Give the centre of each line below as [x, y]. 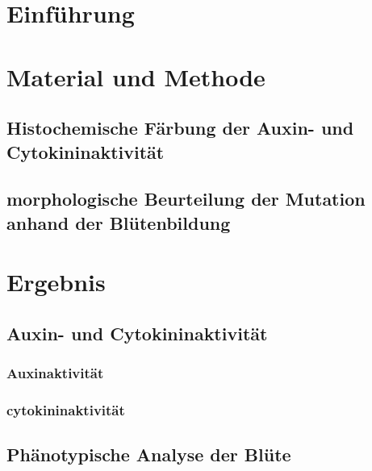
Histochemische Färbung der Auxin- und [180, 128]
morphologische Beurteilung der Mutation [186, 199]
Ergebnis [56, 282]
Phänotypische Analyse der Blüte [149, 454]
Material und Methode [136, 76]
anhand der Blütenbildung [119, 222]
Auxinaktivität [55, 373]
